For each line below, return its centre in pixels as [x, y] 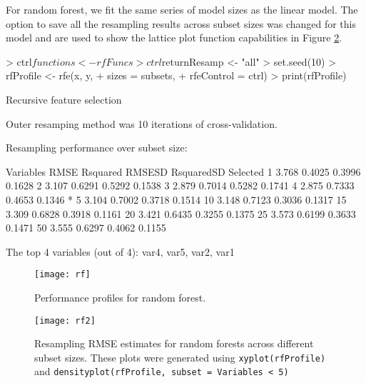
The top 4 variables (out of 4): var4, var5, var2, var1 [120, 251]
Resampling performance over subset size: [97, 148]
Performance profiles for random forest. [120, 297]
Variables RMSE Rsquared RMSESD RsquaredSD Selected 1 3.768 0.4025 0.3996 [183, 171]
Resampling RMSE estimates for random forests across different [174, 343]
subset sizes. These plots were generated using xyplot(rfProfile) [180, 357]
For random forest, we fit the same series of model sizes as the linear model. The [182, 9]
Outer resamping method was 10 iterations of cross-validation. [142, 123]
